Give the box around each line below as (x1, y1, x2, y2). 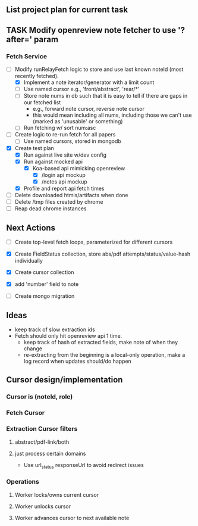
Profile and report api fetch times (23, 185, 105, 192)
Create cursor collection (14, 269, 74, 276)
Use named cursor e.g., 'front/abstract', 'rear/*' (23, 86, 140, 93)
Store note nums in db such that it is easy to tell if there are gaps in (23, 92, 188, 99)
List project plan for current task (6, 5, 128, 15)
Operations (6, 478, 40, 486)
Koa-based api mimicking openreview (32, 164, 125, 172)
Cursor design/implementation (6, 375, 123, 385)
